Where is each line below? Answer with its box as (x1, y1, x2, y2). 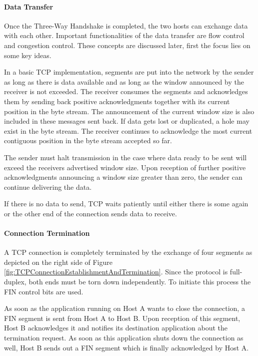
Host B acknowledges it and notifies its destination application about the (4, 322, 228, 333)
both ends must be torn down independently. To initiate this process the (28, 276, 251, 287)
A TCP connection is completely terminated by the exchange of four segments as (4, 247, 252, 257)
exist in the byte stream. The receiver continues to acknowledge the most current (4, 125, 252, 136)
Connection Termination (4, 228, 90, 238)
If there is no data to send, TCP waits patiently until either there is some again (4, 198, 248, 209)
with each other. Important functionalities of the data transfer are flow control (4, 30, 244, 41)
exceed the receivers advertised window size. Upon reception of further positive (4, 162, 246, 172)
